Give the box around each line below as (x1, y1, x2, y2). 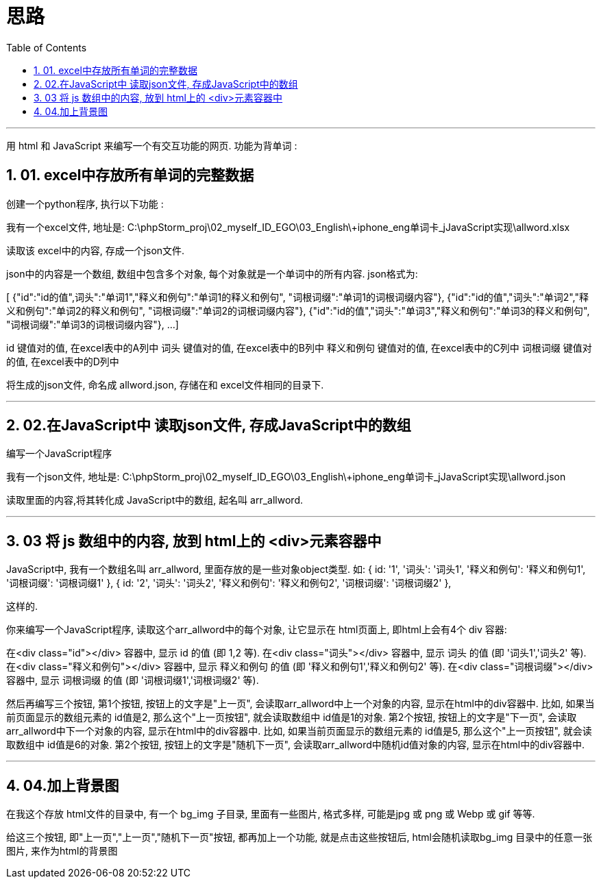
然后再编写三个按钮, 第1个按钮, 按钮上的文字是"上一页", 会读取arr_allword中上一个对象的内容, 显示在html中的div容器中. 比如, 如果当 (6, 698, 595, 710)
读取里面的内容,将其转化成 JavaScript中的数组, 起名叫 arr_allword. (6, 494, 304, 506)
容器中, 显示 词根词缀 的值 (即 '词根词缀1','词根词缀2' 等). (6, 674, 259, 687)
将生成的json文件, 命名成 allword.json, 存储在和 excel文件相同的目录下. (6, 378, 324, 391)
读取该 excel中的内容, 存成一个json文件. (6, 244, 185, 256)
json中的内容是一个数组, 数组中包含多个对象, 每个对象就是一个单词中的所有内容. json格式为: (6, 267, 418, 280)
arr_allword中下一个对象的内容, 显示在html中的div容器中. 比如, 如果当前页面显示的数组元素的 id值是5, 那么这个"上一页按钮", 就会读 (6, 725, 592, 737)
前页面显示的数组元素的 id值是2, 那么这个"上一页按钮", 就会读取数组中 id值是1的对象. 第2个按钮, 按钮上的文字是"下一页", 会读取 (6, 711, 577, 724)
